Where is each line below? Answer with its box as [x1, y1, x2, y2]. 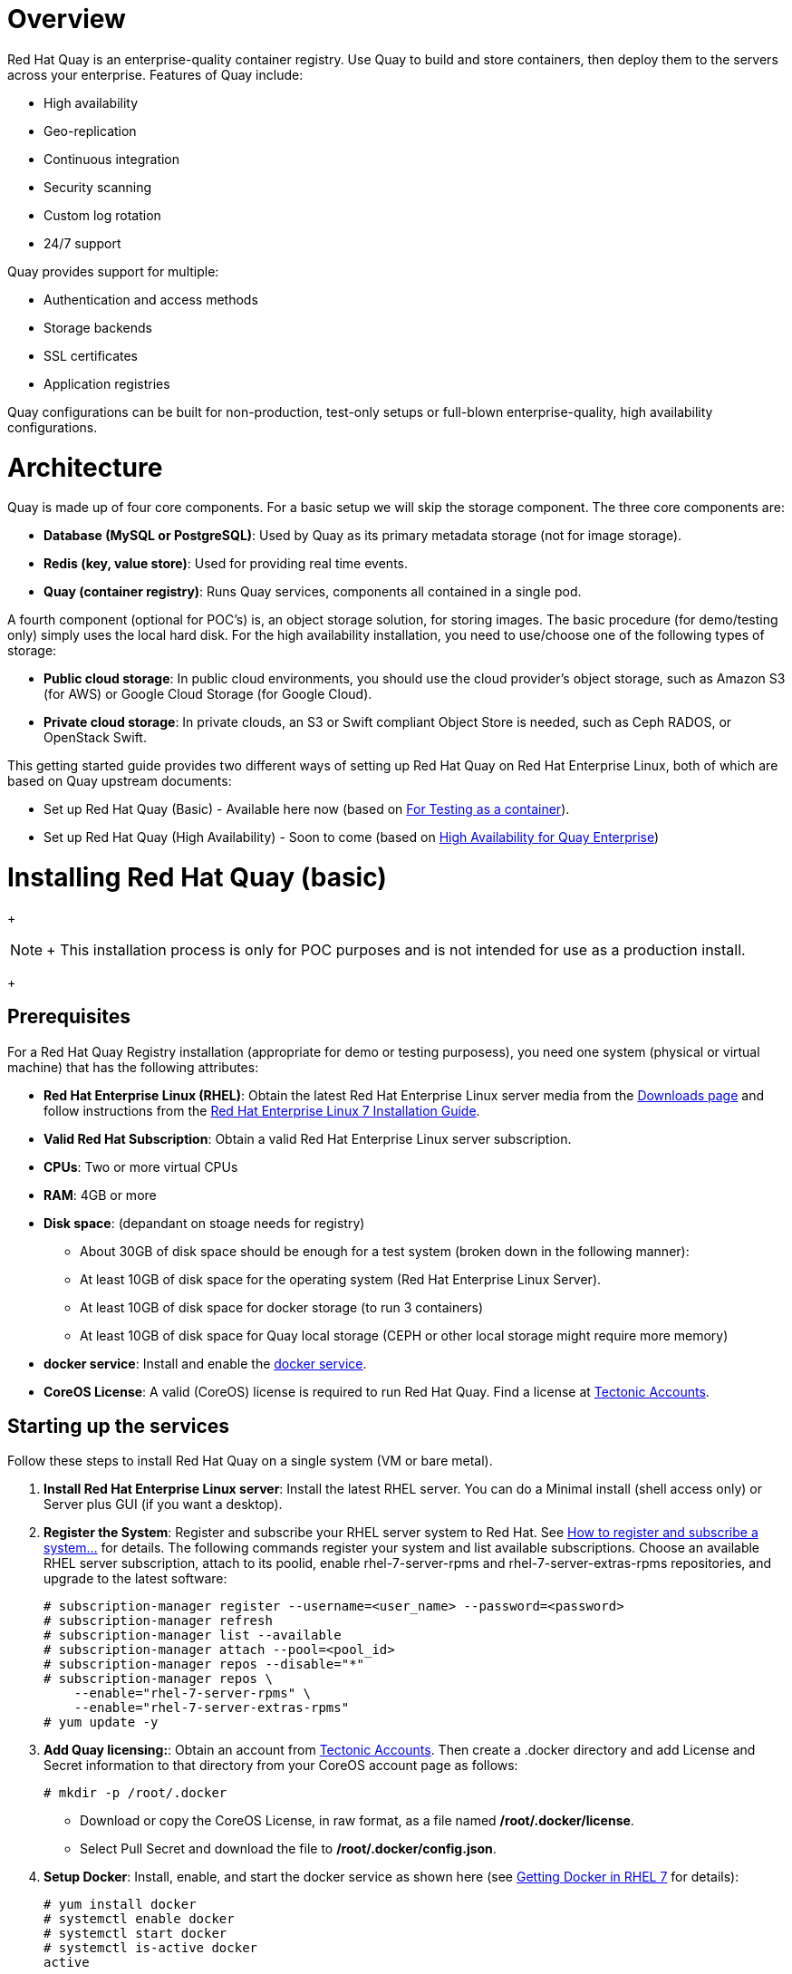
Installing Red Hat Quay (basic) [7, 862, 387, 893]
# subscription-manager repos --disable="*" [43, 1657, 365, 1672]
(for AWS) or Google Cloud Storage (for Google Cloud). [43, 686, 372, 702]
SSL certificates [43, 347, 139, 363]
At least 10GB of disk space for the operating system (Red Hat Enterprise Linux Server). [80, 1271, 602, 1287]
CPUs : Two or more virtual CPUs [43, 1158, 238, 1175]
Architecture [7, 451, 163, 483]
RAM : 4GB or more [43, 1186, 157, 1203]
